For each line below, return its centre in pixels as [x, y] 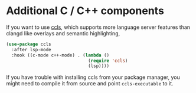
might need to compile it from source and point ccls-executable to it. [90, 84]
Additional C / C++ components [85, 11]
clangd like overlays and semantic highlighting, [63, 33]
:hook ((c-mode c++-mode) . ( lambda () [61, 55]
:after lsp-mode [31, 49]
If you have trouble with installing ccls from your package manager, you [93, 77]
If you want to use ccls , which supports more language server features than [98, 27]
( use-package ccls [29, 44]
